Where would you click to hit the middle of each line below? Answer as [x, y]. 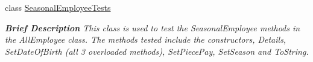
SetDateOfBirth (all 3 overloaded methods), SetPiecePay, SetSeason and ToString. [157, 51]
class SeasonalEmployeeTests [58, 7]
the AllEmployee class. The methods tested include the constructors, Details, [146, 39]
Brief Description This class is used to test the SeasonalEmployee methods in [153, 27]
